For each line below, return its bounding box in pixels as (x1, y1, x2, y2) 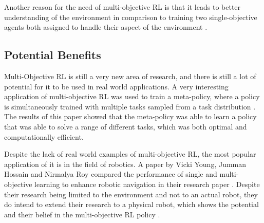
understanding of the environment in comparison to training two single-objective (4, 11, 257, 22)
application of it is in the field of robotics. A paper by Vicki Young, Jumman (4, 158, 247, 169)
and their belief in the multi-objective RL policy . (4, 209, 160, 219)
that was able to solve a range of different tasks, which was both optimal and (4, 121, 247, 132)
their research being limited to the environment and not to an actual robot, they (4, 189, 258, 199)
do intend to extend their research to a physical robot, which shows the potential (4, 199, 259, 210)
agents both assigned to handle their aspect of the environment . (4, 22, 208, 32)
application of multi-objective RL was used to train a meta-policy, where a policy (4, 91, 260, 102)
